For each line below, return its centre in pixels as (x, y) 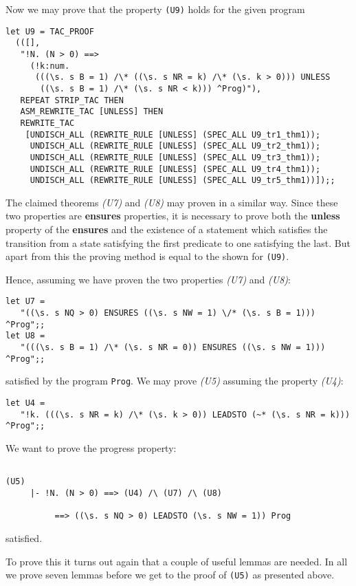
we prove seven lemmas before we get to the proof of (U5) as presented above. (170, 575)
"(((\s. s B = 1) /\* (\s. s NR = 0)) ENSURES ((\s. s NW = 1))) (173, 348)
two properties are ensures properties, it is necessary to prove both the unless (173, 216)
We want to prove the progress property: (91, 448)
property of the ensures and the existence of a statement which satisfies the (167, 229)
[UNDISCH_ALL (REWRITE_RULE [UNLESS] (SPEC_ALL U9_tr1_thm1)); (173, 134)
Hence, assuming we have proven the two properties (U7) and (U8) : (148, 279)
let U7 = (25, 302)
